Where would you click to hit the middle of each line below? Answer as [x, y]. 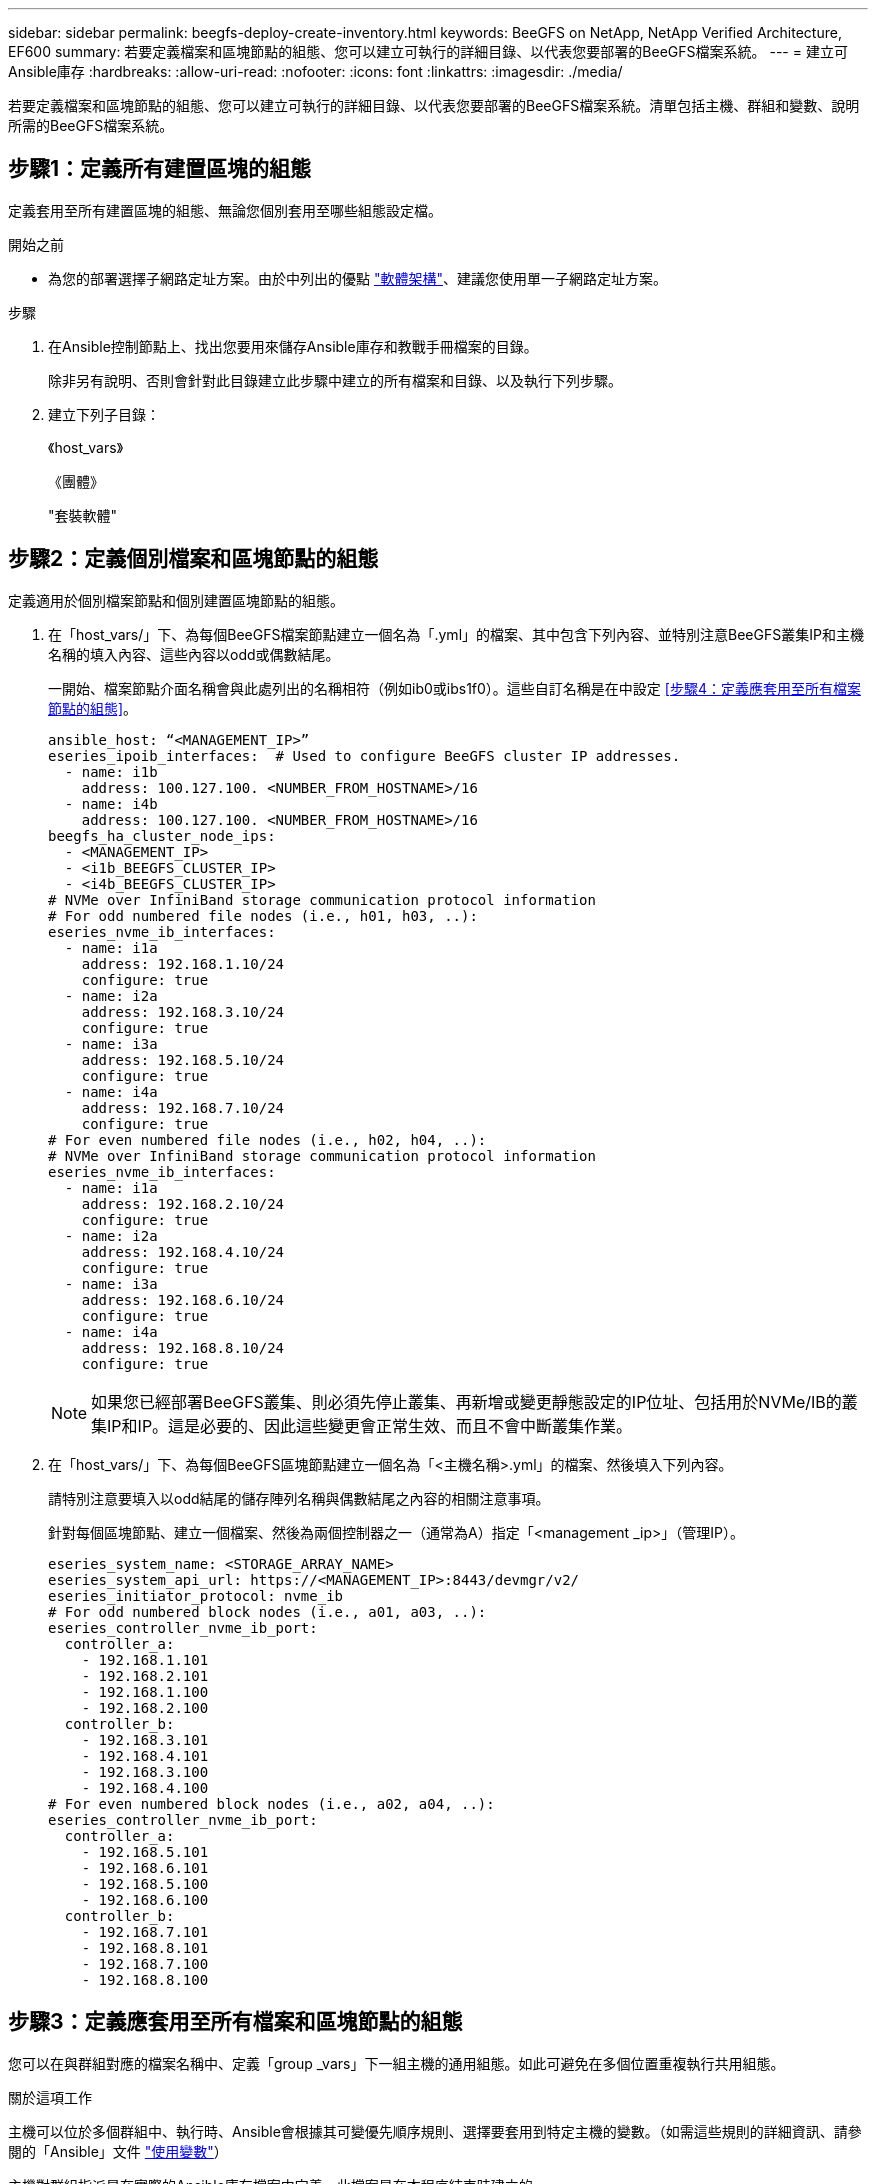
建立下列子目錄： [104, 414]
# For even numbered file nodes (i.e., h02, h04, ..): [267, 1139]
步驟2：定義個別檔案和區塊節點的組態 [193, 559]
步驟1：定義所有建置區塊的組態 [160, 169]
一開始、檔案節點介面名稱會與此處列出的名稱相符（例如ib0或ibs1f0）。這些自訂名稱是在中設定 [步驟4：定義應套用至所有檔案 [454, 688]
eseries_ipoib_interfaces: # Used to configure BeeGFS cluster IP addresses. [364, 755]
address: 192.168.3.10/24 [183, 1011]
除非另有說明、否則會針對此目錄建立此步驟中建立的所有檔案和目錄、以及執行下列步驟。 [335, 380]
